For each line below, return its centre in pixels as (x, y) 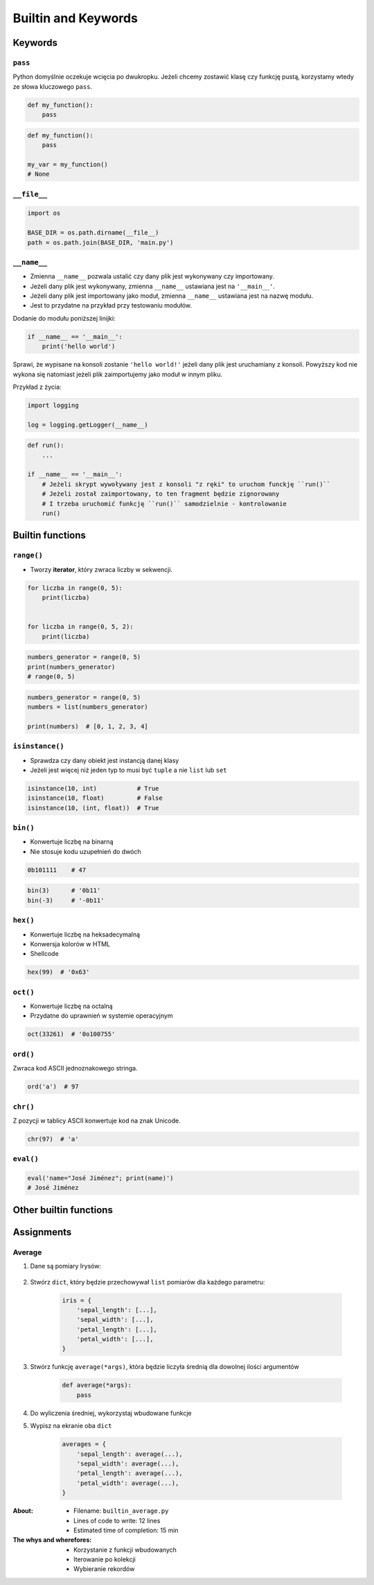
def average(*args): (97, 1385)
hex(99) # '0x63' (59, 972)
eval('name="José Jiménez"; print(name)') (100, 1178)
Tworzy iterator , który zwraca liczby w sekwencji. (101, 569)
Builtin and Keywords (75, 18)
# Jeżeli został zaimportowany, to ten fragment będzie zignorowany (161, 494)
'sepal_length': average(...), (130, 1454)
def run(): (46, 445)
